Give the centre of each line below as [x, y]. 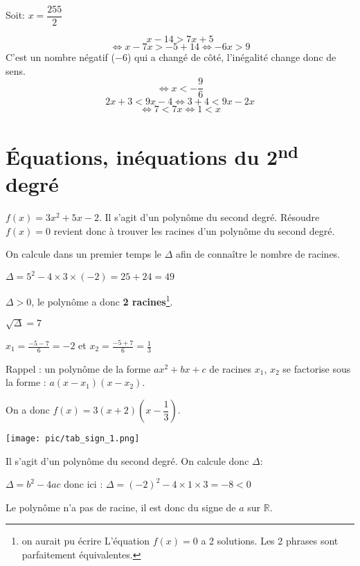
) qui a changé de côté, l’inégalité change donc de [232, 57]
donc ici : [83, 484]
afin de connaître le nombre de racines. [258, 254]
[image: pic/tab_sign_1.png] [73, 439]
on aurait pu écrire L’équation [86, 541]
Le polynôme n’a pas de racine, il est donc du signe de [121, 507]
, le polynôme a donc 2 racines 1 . [102, 300]
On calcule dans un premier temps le [83, 254]
